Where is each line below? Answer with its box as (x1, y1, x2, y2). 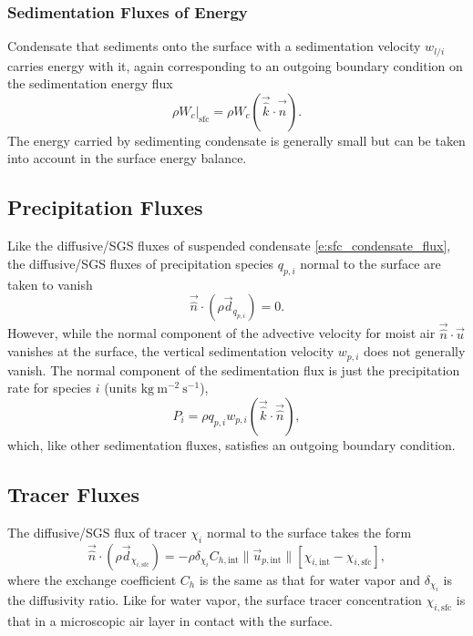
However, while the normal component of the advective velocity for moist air (7, 323, 436, 343)
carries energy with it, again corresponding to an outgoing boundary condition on (7, 56, 463, 75)
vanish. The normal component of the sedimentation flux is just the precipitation (7, 360, 460, 379)
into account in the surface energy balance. (7, 149, 247, 168)
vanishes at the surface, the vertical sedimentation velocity (7, 342, 334, 361)
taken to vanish (7, 274, 93, 293)
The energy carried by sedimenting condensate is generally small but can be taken (7, 130, 466, 149)
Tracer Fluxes (7, 479, 139, 508)
